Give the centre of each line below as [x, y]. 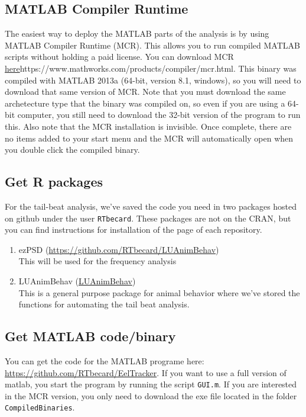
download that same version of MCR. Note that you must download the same [145, 92]
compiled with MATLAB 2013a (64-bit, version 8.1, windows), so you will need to [153, 80]
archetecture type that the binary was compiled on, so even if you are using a [145, 103]
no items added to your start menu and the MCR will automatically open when [149, 138]
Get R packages [54, 182]
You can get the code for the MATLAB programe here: [105, 360]
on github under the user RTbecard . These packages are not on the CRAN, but [148, 218]
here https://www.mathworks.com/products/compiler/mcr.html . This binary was [151, 68]
